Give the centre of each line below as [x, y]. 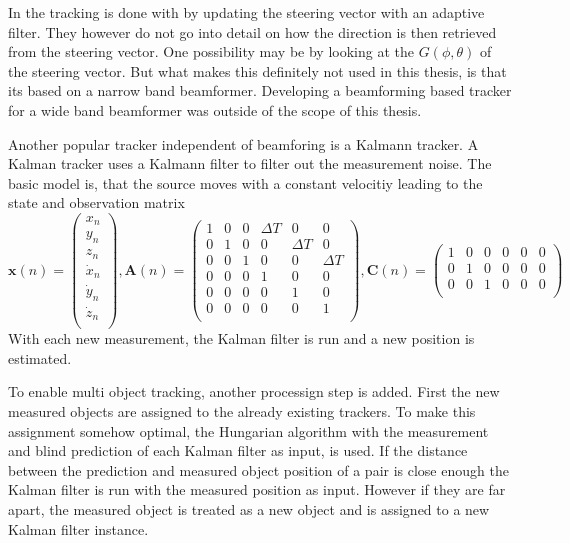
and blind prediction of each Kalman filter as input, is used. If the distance [238, 450]
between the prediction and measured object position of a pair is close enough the [258, 469]
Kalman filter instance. [78, 528]
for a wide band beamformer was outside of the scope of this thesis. [215, 109]
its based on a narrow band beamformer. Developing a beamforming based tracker [260, 90]
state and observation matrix [96, 202]
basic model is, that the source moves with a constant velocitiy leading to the [245, 182]
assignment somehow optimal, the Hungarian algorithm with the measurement [248, 430]
